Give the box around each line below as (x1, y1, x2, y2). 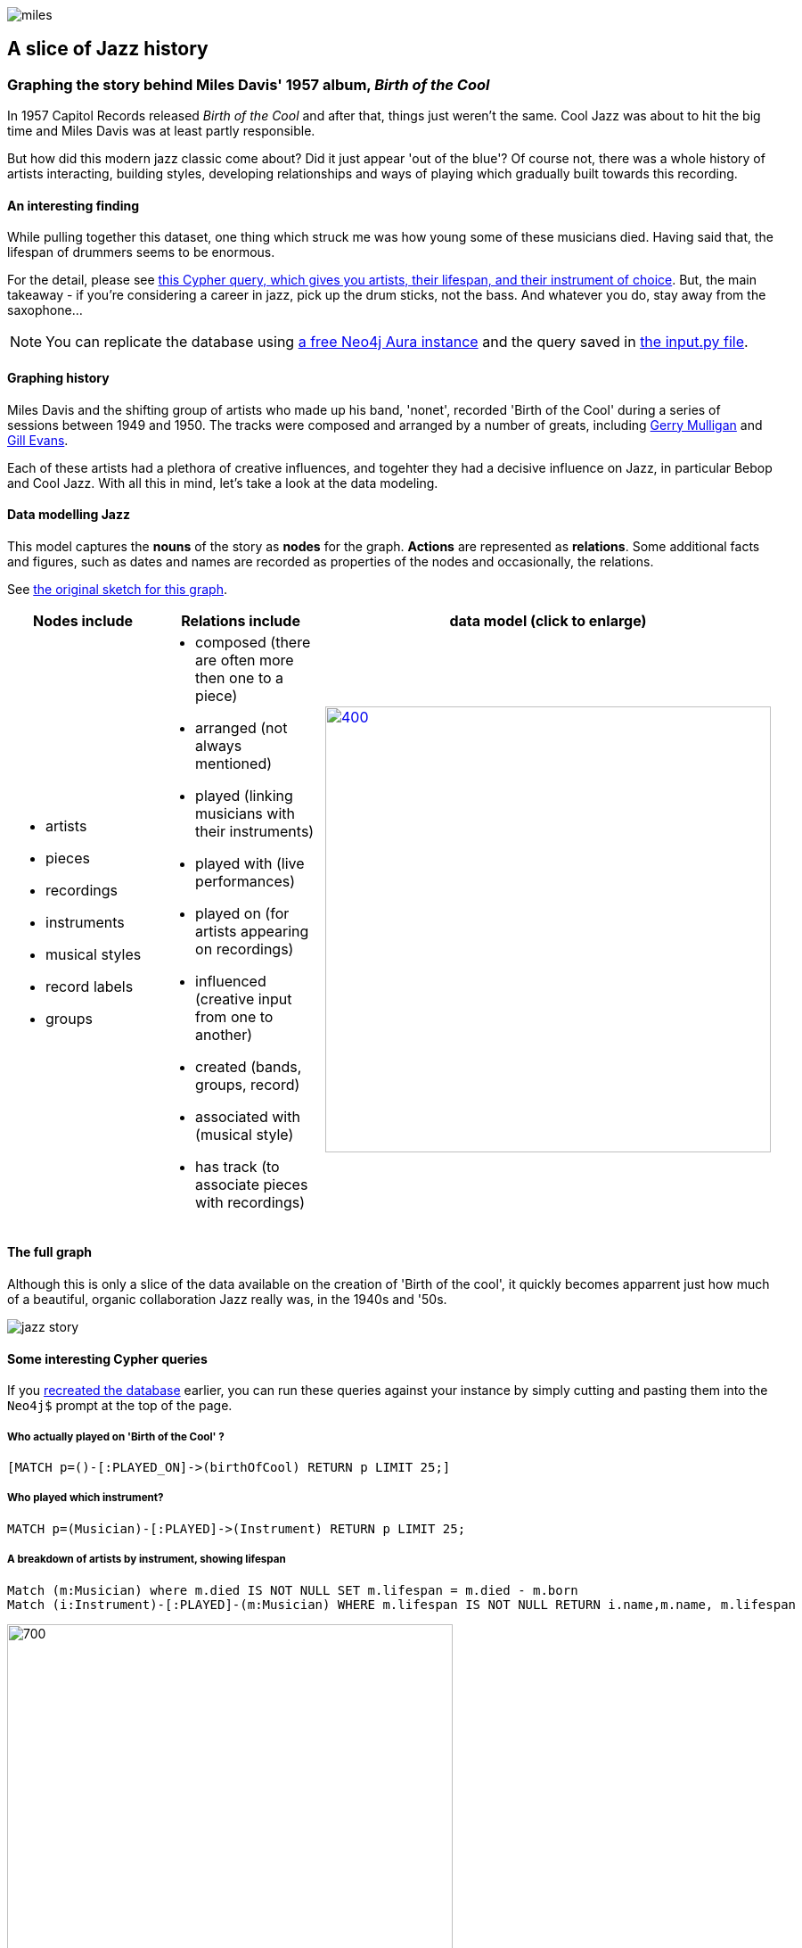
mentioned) (195, 754, 273, 772)
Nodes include (33, 611, 134, 630)
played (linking (195, 786, 293, 805)
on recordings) (195, 939, 294, 958)
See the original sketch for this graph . (7, 581, 227, 597)
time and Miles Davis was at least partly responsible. (7, 123, 315, 139)
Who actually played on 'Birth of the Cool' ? (7, 1430, 225, 1443)
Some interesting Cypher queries (7, 1350, 208, 1366)
